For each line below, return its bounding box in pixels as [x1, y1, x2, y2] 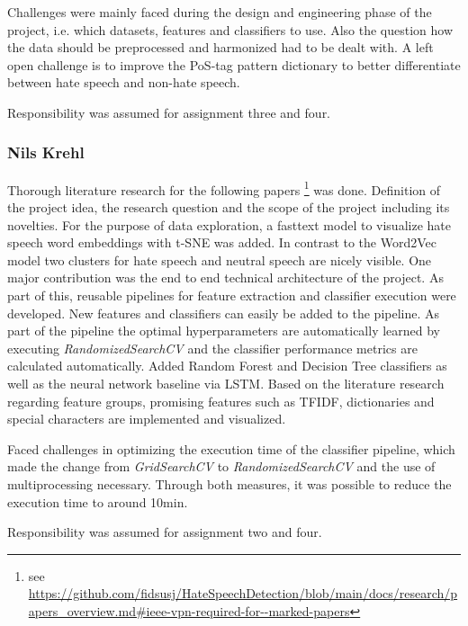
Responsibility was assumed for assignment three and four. [7, 103, 331, 121]
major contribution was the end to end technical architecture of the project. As [7, 268, 444, 287]
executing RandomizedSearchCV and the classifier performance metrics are [7, 338, 418, 357]
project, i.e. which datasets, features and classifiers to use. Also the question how [7, 20, 454, 39]
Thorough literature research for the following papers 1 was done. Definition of [7, 177, 441, 199]
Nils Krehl [7, 141, 85, 164]
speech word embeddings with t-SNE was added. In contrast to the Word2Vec [7, 233, 436, 252]
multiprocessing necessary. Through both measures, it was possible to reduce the [7, 474, 452, 493]
